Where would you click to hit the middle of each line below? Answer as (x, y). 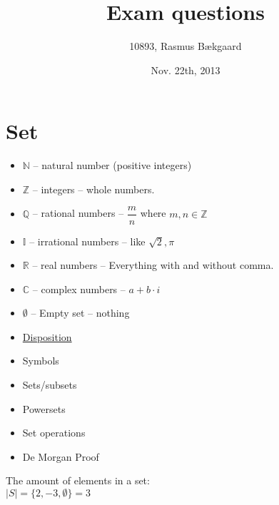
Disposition (47, 336)
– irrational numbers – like (87, 241)
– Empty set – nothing (80, 313)
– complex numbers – (79, 289)
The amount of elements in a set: (78, 480)
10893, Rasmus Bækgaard (186, 46)
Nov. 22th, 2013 (186, 70)
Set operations (54, 433)
